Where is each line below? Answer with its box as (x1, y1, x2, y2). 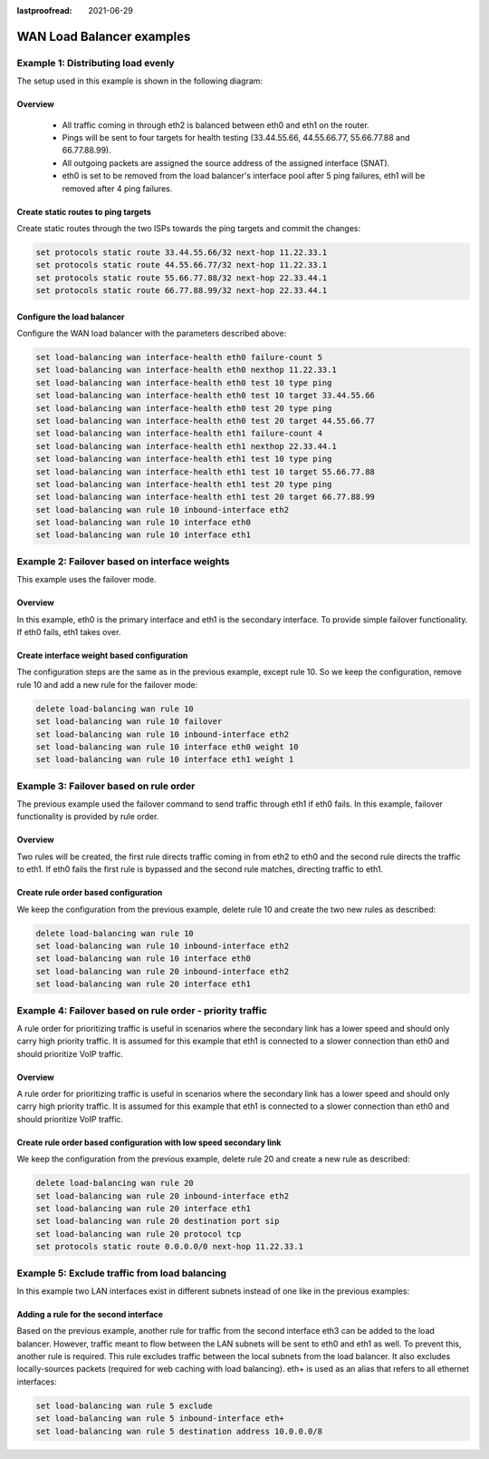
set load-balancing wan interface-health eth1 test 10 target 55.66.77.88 (35, 466, 376, 476)
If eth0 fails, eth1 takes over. (16, 627, 121, 637)
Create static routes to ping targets (16, 206, 151, 217)
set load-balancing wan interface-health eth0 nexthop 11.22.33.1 (35, 365, 337, 376)
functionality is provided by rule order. (16, 811, 159, 822)
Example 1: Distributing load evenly (16, 56, 176, 69)
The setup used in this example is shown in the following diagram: (16, 75, 263, 86)
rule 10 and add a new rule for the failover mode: (16, 679, 198, 690)
